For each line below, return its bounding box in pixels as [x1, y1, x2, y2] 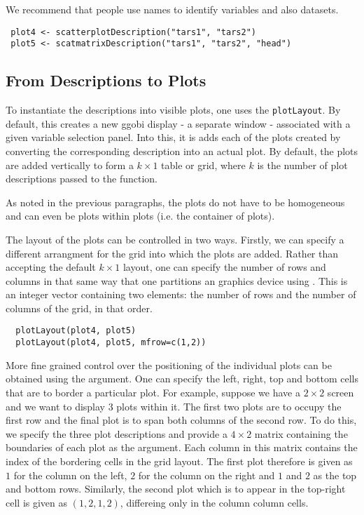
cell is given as [6, 495, 68, 509]
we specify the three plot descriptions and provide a [6, 426, 227, 441]
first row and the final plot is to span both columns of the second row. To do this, [6, 413, 357, 427]
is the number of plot [257, 157, 348, 172]
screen [327, 384, 354, 399]
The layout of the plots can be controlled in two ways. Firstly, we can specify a [6, 232, 344, 246]
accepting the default [6, 260, 96, 274]
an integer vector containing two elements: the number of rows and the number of [6, 287, 356, 302]
